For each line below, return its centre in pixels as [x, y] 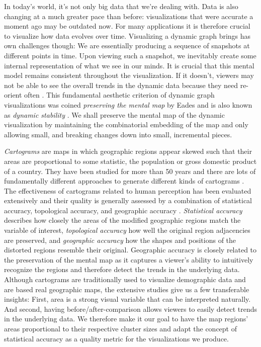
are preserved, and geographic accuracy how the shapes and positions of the [120, 240]
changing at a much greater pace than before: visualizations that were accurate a [129, 16]
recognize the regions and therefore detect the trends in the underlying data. [122, 269]
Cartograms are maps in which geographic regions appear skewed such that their [128, 151]
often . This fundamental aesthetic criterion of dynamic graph [119, 95]
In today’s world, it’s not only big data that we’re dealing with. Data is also [121, 6]
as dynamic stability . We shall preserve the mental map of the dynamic [114, 114]
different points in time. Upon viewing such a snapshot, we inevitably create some [130, 55]
